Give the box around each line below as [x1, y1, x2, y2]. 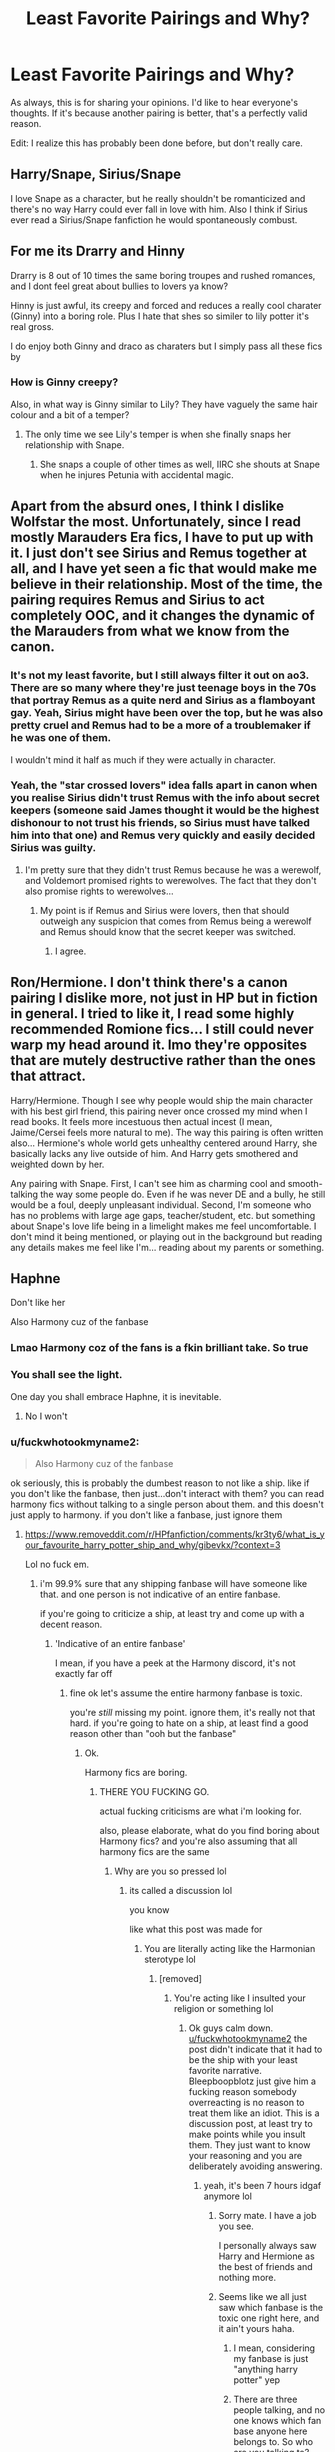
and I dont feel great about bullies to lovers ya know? [10, 280, 228, 292]
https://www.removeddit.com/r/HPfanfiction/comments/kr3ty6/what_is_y [24, 1528, 325, 1540]
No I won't [24, 1410, 68, 1422]
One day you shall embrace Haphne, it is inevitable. [10, 1390, 222, 1402]
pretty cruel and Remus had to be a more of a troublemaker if [10, 718, 312, 732]
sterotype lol [144, 1953, 197, 1965]
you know [129, 1903, 170, 1916]
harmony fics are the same [99, 1845, 210, 1857]
